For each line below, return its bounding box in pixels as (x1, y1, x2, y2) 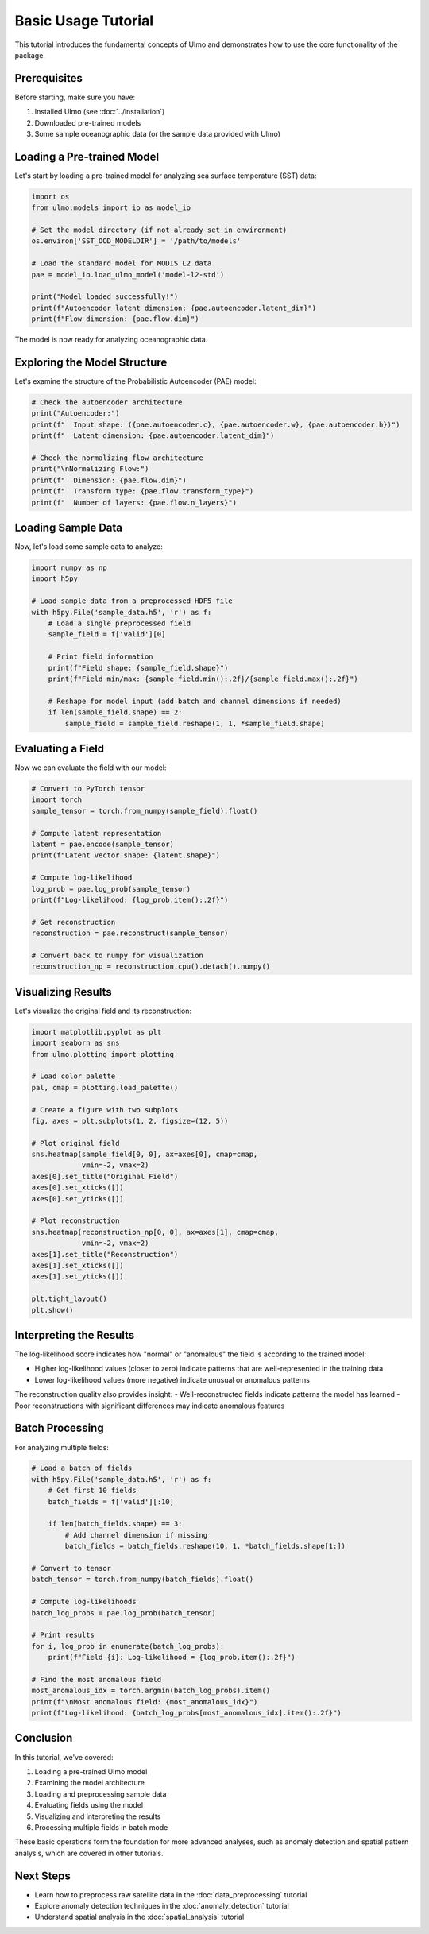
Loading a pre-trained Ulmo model (34, 1766, 148, 1776)
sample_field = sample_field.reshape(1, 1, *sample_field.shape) (64, 719, 325, 728)
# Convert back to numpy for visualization (31, 950, 204, 960)
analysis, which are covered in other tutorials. (14, 1848, 164, 1858)
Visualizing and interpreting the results (34, 1812, 161, 1821)
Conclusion (14, 1731, 73, 1745)
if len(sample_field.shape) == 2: (48, 708, 183, 717)
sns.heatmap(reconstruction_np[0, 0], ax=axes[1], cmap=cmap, (31, 1228, 279, 1236)
